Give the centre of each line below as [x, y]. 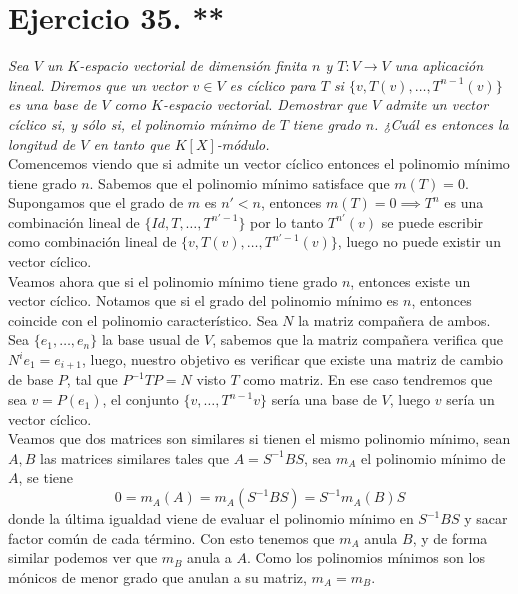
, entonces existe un [410, 280]
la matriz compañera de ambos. [394, 319]
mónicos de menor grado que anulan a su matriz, [157, 576]
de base [31, 379]
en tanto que [131, 143]
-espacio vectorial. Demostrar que [264, 104]
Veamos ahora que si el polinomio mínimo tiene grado [173, 280]
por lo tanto [287, 221]
